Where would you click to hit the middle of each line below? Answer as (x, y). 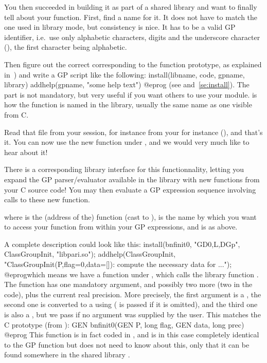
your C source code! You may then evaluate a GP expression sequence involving (130, 189)
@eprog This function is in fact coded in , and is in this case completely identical (132, 335)
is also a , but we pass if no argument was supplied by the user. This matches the (132, 314)
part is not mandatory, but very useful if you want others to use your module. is (131, 94)
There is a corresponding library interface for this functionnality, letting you (124, 169)
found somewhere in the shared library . (67, 355)
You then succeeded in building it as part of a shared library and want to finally (131, 7)
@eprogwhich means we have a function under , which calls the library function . (131, 274)
